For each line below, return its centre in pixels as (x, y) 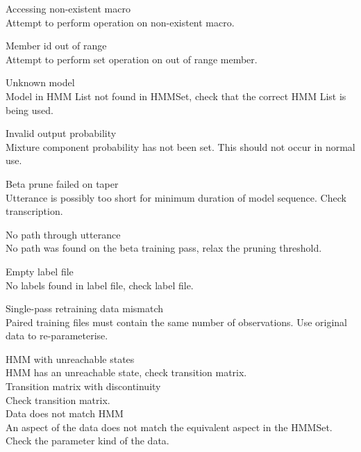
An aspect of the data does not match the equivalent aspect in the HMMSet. (169, 427)
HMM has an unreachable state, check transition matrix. (126, 372)
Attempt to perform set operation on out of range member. (132, 59)
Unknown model (40, 82)
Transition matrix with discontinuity (83, 386)
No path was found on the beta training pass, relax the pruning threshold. (164, 248)
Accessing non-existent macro (68, 8)
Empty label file (40, 271)
